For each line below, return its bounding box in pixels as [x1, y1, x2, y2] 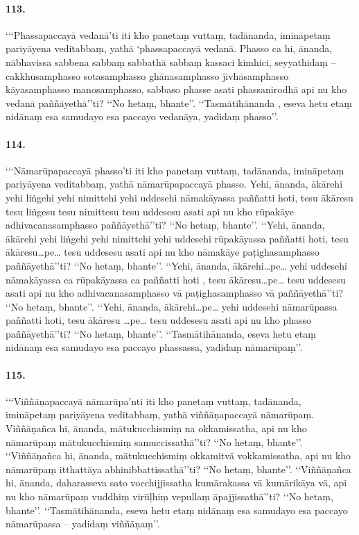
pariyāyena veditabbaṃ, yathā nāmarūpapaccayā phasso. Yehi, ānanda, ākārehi [6, 176, 343, 191]
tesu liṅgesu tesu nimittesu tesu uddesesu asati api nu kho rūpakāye [6, 204, 294, 218]
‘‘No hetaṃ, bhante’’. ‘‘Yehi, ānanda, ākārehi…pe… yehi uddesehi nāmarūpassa [6, 299, 338, 313]
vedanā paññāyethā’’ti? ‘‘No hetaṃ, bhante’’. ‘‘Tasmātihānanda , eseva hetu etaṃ [6, 95, 352, 110]
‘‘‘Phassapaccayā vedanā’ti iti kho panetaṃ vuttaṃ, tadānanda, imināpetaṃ [6, 27, 331, 42]
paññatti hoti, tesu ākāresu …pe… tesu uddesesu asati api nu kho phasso [6, 313, 311, 327]
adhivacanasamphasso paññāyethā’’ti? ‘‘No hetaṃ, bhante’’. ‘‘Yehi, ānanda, [6, 217, 325, 232]
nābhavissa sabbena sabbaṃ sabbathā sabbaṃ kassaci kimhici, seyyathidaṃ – [6, 54, 336, 69]
